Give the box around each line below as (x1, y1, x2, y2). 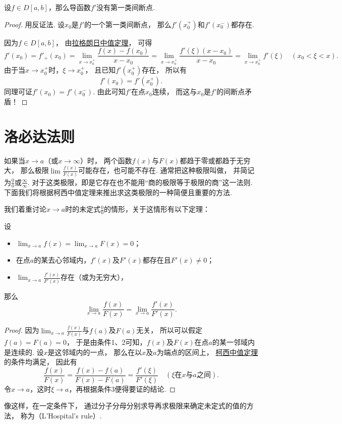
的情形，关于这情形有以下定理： (104, 204, 210, 214)
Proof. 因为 (4, 325, 39, 335)
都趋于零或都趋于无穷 (180, 155, 251, 165)
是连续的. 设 (4, 346, 44, 357)
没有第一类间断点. (96, 2, 155, 12)
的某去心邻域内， (34, 255, 91, 265)
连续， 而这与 (152, 86, 197, 97)
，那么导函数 (48, 2, 91, 12)
